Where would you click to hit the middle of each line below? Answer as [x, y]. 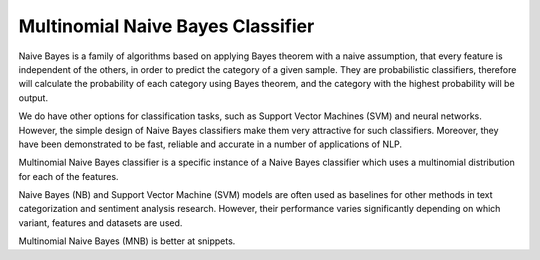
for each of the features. [68, 176]
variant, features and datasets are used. [100, 222]
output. [33, 97]
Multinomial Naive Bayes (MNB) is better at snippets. [127, 241]
